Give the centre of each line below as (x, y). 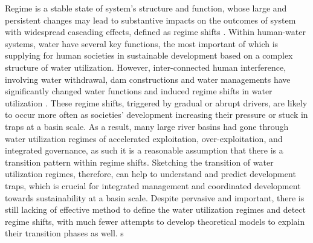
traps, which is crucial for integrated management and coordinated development (153, 185)
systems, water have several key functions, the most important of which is (142, 43)
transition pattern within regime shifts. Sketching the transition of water (139, 162)
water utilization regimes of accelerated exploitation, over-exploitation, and (144, 138)
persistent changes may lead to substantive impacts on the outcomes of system (150, 20)
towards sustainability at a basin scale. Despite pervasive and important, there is (155, 197)
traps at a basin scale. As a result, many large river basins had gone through (147, 126)
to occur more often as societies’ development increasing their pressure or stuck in (156, 115)
